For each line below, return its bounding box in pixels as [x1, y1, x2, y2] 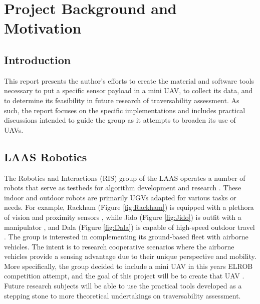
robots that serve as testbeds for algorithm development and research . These [4, 182, 241, 193]
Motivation [4, 18, 82, 38]
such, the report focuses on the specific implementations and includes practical [4, 105, 245, 115]
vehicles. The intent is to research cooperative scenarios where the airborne [4, 241, 234, 251]
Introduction [4, 52, 71, 67]
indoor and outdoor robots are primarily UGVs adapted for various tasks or [4, 192, 236, 202]
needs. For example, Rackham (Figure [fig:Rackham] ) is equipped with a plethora [4, 202, 254, 212]
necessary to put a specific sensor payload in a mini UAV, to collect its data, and [4, 85, 253, 96]
